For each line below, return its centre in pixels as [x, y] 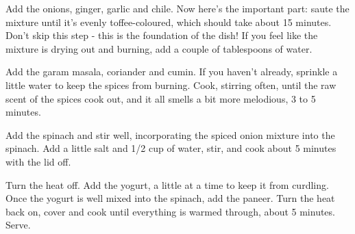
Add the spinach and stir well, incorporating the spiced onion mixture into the [170, 134]
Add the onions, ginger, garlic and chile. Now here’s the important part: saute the [177, 8]
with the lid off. [38, 161]
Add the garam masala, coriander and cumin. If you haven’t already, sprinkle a [172, 71]
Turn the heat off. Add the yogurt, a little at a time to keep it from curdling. [167, 184]
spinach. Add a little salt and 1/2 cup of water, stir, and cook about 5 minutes [171, 148]
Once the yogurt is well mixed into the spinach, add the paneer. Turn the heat [170, 198]
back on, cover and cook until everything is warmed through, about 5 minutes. [170, 211]
